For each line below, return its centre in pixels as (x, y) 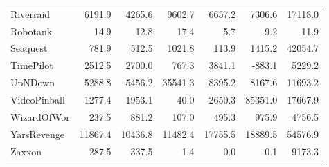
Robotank (32, 31)
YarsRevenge (38, 134)
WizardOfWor (40, 116)
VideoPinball (38, 99)
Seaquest (29, 48)
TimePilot (32, 65)
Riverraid (30, 13)
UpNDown (33, 82)
